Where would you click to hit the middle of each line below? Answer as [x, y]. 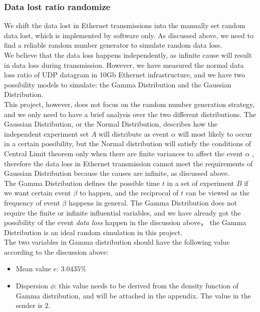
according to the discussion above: [56, 251]
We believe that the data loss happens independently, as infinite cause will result [128, 55]
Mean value [33, 269]
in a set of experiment [201, 183]
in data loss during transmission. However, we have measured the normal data [124, 65]
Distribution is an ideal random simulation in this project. [93, 232]
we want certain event [38, 193]
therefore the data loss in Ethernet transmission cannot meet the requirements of [128, 163]
